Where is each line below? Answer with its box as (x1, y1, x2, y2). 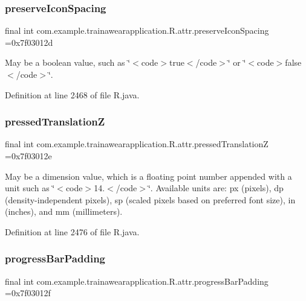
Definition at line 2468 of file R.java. (5, 88, 140, 101)
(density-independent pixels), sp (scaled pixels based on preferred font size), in (5, 193, 296, 206)
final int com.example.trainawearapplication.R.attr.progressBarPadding (5, 274, 269, 287)
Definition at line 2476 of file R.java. (5, 225, 140, 238)
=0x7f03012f (5, 287, 51, 299)
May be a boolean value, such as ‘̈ (5, 56, 131, 69)
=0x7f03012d (5, 36, 53, 48)
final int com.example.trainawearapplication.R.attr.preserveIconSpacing (5, 24, 269, 37)
